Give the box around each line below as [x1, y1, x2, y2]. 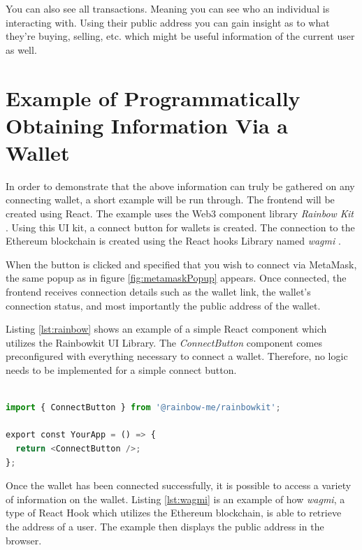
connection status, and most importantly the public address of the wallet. [6, 298, 321, 312]
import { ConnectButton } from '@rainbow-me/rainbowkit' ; [6, 403, 281, 413]
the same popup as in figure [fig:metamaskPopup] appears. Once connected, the [6, 270, 347, 285]
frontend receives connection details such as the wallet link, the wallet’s [6, 284, 311, 299]
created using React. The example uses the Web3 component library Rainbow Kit [6, 206, 354, 221]
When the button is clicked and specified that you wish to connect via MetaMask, [6, 256, 357, 271]
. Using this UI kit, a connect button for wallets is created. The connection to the [6, 219, 355, 234]
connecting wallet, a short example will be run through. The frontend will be [6, 192, 335, 207]
